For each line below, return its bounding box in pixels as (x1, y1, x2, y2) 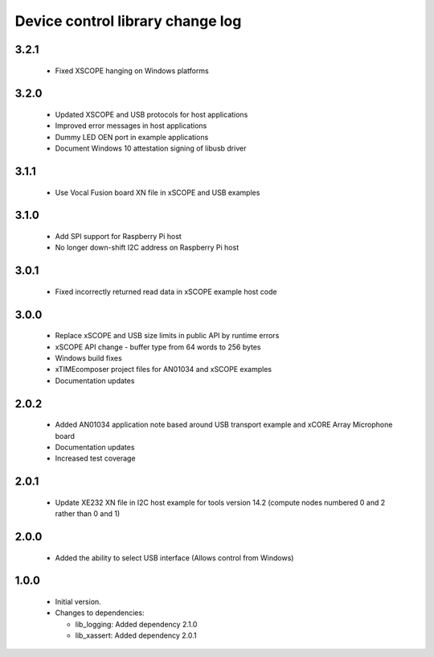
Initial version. (55, 597, 102, 606)
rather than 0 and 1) (55, 509, 121, 519)
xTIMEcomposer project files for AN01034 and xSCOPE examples (55, 365, 272, 374)
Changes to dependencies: (55, 608, 145, 618)
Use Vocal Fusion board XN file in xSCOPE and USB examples (55, 188, 260, 197)
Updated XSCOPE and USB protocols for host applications (55, 109, 248, 119)
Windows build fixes (55, 353, 122, 362)
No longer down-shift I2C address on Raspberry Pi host (55, 242, 240, 253)
